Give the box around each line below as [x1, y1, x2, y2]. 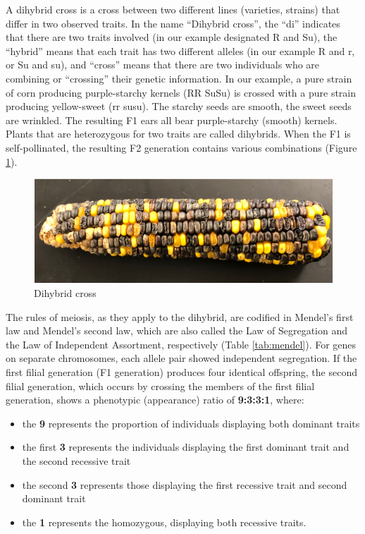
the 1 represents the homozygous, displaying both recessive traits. [22, 514, 307, 529]
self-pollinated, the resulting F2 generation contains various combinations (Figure [6, 140, 357, 154]
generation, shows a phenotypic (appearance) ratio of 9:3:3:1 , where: [6, 392, 304, 407]
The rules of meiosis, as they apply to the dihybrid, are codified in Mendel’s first [6, 309, 354, 324]
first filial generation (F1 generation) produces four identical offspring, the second [6, 364, 357, 379]
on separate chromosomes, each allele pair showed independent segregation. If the [6, 351, 357, 365]
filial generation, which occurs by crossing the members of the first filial [6, 378, 315, 393]
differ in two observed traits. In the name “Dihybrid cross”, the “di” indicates [6, 16, 340, 30]
